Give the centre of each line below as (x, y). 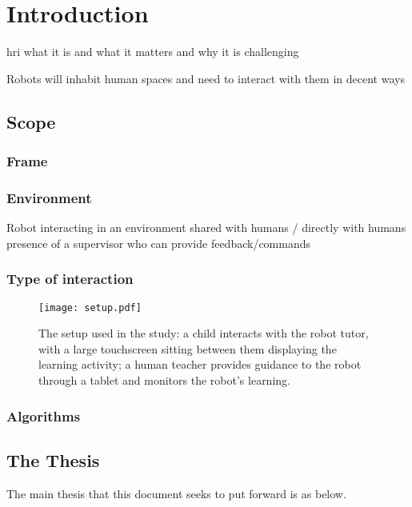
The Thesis (53, 459)
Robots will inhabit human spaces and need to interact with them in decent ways (206, 78)
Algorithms (44, 415)
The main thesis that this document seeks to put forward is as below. (176, 493)
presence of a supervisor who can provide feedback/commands (159, 243)
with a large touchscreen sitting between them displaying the (188, 348)
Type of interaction (70, 279)
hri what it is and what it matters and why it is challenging (153, 52)
